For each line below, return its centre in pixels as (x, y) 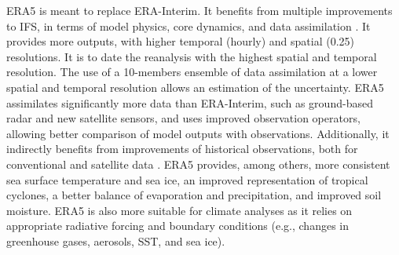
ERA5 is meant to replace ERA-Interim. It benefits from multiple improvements (199, 10)
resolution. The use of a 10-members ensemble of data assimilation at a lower (192, 72)
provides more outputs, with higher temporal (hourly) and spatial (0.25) (181, 41)
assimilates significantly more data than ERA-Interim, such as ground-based (190, 102)
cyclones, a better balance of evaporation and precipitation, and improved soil (194, 195)
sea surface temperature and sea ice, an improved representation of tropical (187, 179)
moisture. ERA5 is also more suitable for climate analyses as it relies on (179, 210)
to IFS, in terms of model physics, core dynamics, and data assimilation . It (189, 25)
